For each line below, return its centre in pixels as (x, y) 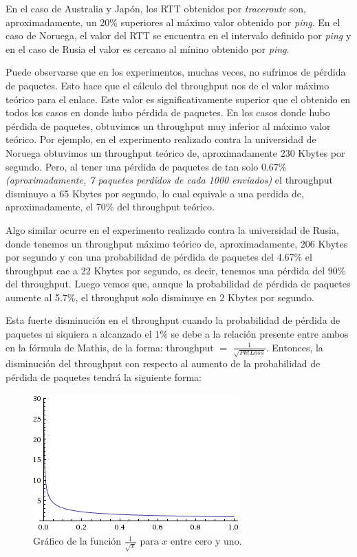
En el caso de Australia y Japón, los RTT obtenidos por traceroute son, (156, 8)
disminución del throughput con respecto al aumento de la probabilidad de (163, 363)
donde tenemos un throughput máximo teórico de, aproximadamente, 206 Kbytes (177, 243)
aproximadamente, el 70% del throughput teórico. (110, 207)
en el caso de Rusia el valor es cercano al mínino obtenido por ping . (148, 48)
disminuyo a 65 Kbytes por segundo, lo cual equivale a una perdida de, (155, 193)
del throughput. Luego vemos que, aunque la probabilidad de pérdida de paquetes (178, 284)
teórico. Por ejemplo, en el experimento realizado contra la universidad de (161, 139)
